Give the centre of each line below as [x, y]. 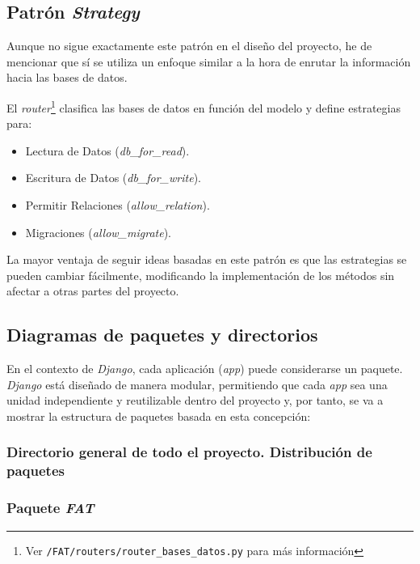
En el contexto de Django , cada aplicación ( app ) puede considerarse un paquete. [205, 369]
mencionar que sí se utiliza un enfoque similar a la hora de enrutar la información [209, 61]
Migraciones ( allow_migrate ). [98, 232]
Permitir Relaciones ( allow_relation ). [118, 205]
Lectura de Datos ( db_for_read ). [107, 150]
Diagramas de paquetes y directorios [162, 335]
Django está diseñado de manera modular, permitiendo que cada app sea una [197, 384]
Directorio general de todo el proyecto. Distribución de [189, 452]
